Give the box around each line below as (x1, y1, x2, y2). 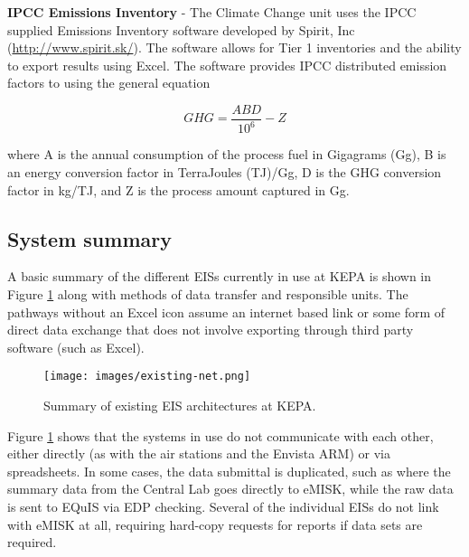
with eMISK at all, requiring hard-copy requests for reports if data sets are (7, 515, 423, 533)
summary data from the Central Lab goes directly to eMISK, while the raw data (7, 479, 454, 498)
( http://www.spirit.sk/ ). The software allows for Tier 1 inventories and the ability (7, 38, 462, 57)
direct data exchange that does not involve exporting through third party (7, 320, 414, 339)
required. (7, 533, 57, 552)
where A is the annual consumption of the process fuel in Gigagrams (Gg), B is (7, 145, 446, 164)
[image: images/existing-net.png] (43, 370, 251, 383)
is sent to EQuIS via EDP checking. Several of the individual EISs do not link (7, 496, 439, 515)
